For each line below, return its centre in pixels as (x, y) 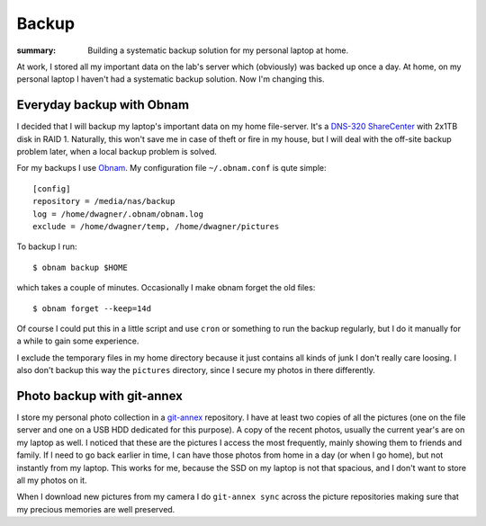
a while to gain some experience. (78, 341)
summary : (36, 50)
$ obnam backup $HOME (80, 267)
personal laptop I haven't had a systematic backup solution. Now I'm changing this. (171, 79)
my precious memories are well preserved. (96, 509)
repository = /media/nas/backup (104, 201)
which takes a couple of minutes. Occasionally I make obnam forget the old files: (166, 288)
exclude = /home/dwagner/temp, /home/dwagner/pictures (156, 226)
